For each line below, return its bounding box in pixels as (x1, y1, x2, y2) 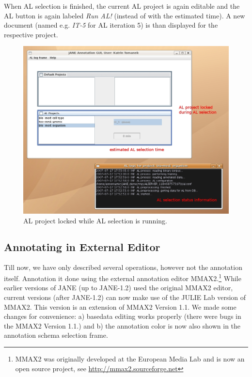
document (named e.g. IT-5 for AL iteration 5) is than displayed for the (4, 20, 218, 30)
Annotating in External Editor (4, 239, 160, 254)
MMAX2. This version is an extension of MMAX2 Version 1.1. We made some (4, 301, 236, 312)
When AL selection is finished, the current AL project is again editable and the (4, 1, 240, 11)
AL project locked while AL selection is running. (23, 215, 167, 225)
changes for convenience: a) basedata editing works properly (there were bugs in (4, 311, 241, 321)
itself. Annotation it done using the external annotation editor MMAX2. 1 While (4, 272, 241, 283)
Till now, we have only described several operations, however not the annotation (4, 262, 242, 272)
